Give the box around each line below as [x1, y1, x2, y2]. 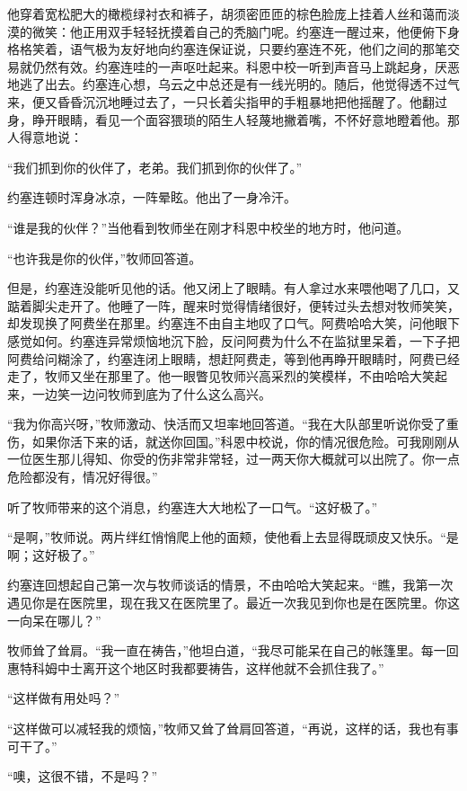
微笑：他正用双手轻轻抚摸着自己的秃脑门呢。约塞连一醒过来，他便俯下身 [31, 22, 460, 40]
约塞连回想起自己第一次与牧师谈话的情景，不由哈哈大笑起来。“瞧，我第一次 [7, 575, 454, 594]
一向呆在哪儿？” [7, 610, 101, 629]
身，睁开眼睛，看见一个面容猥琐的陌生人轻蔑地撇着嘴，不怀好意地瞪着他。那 [7, 110, 460, 129]
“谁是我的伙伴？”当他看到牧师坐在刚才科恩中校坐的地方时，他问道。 [7, 218, 410, 236]
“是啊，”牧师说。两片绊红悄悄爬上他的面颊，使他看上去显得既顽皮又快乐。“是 [7, 528, 459, 547]
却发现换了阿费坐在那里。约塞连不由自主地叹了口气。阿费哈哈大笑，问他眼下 [7, 314, 460, 333]
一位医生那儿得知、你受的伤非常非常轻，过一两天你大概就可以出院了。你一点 [7, 449, 460, 468]
